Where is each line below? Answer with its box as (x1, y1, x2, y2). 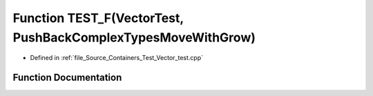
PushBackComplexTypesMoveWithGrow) (12, 30, 256, 45)
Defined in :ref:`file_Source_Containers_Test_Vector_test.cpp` (30, 54, 204, 62)
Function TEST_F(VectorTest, (12, 10, 184, 26)
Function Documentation (12, 72, 122, 84)
